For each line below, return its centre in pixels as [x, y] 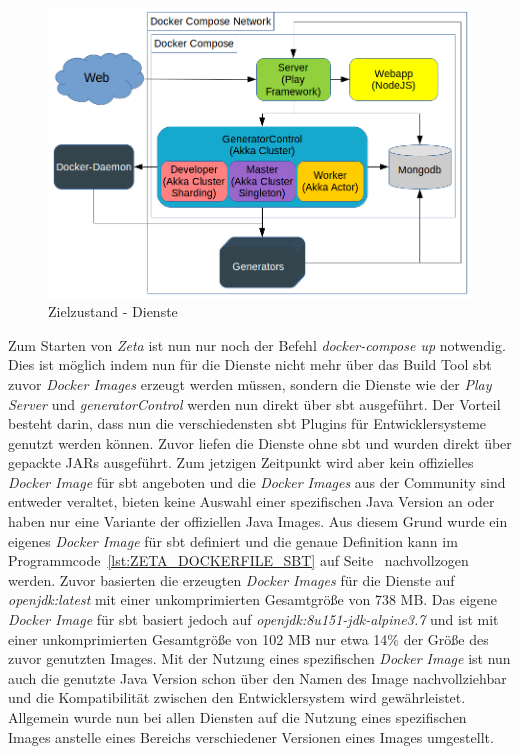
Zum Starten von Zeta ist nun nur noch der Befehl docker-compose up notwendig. [257, 344]
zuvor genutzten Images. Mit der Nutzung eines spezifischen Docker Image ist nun [259, 658]
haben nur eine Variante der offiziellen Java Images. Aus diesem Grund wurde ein [258, 521]
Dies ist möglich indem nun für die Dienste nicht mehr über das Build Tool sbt [250, 364]
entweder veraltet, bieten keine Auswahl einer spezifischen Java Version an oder [251, 501]
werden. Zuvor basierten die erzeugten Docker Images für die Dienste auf [231, 579]
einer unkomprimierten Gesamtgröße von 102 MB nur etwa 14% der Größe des [248, 638]
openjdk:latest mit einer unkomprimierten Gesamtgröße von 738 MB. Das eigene [253, 599]
